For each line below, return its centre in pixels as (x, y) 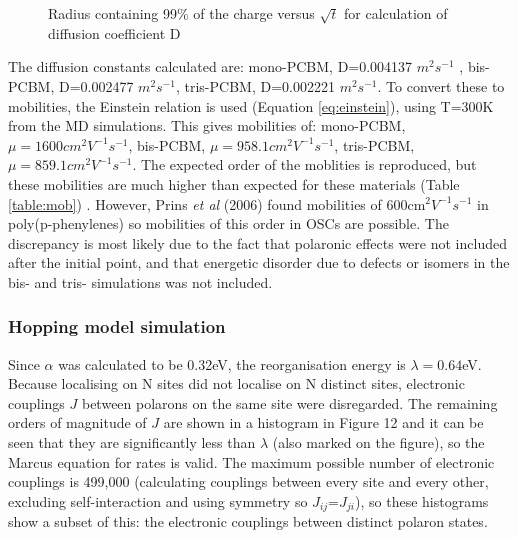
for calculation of (396, 13)
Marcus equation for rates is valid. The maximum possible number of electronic (251, 461)
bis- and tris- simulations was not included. (140, 281)
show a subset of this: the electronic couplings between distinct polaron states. (248, 521)
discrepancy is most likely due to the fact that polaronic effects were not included (257, 242)
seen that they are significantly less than (132, 442)
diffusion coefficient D (114, 32)
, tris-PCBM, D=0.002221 (255, 85)
